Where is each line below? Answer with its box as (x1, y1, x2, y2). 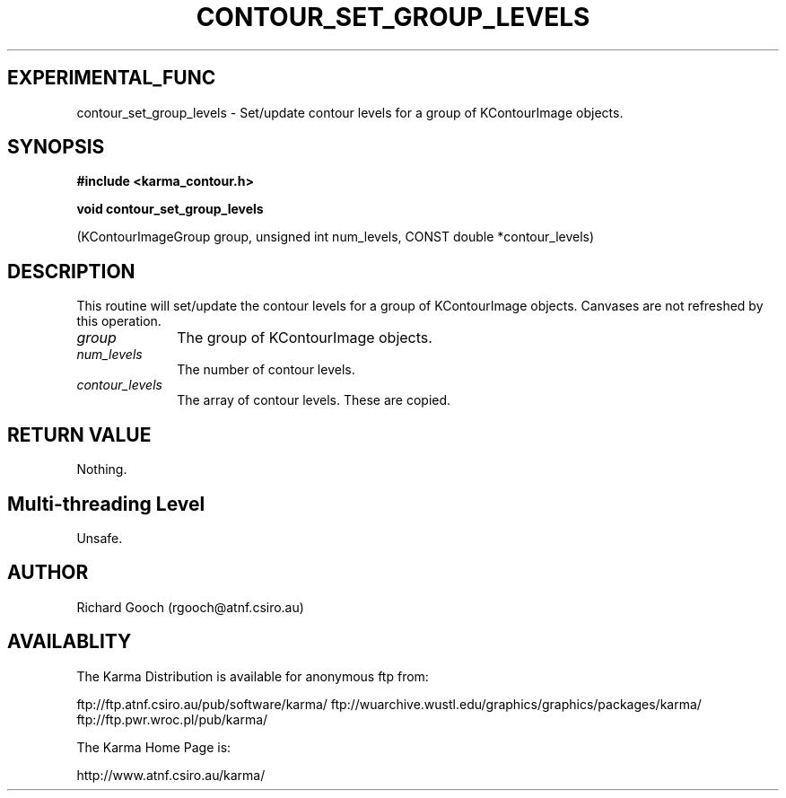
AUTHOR (7, 561, 89, 584)
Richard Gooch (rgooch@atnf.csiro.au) (76, 599, 304, 615)
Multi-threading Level (7, 492, 205, 515)
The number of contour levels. (177, 362, 355, 378)
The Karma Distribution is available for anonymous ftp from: (76, 668, 429, 684)
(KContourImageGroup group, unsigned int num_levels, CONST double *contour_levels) (76, 229, 595, 245)
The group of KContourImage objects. (177, 329, 432, 347)
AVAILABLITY (7, 630, 132, 653)
